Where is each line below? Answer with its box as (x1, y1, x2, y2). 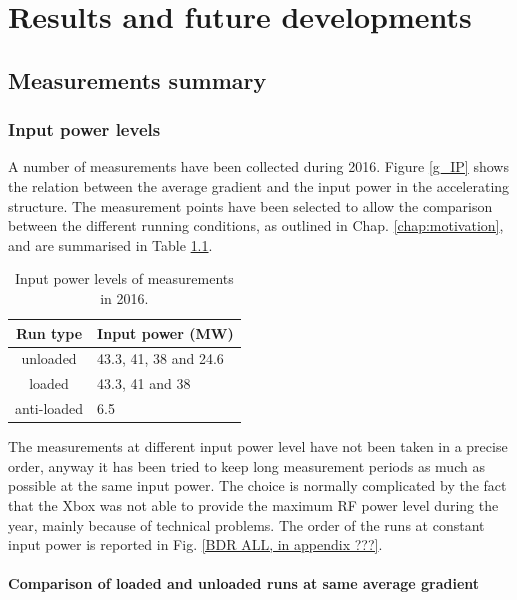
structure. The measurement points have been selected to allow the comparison (8, 195, 493, 216)
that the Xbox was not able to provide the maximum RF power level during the (8, 494, 499, 515)
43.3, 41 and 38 (97, 373, 191, 394)
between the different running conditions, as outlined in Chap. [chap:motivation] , (8, 215, 504, 236)
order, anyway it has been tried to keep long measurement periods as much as (8, 455, 485, 476)
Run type (16, 322, 83, 343)
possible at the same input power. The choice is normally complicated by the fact (8, 475, 507, 496)
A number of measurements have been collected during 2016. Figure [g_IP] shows (8, 156, 509, 177)
